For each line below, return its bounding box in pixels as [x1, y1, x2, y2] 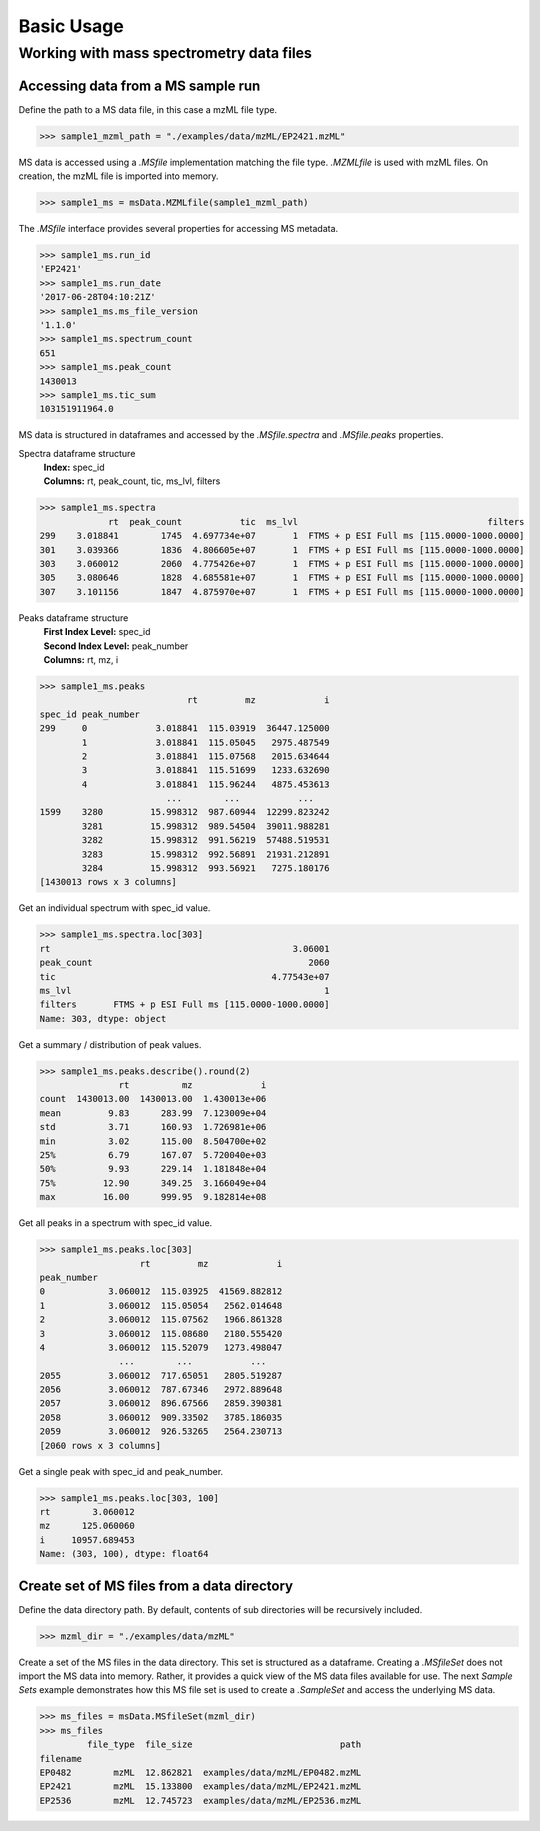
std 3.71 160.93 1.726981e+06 [39, 1121, 267, 1133]
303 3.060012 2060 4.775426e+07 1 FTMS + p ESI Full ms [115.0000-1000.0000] [39, 558, 525, 570]
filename [39, 1753, 83, 1764]
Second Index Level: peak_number [43, 640, 189, 652]
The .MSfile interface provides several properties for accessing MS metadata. [18, 223, 339, 235]
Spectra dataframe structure [18, 447, 136, 459]
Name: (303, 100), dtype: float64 [39, 1548, 209, 1560]
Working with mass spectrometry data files [18, 44, 312, 62]
